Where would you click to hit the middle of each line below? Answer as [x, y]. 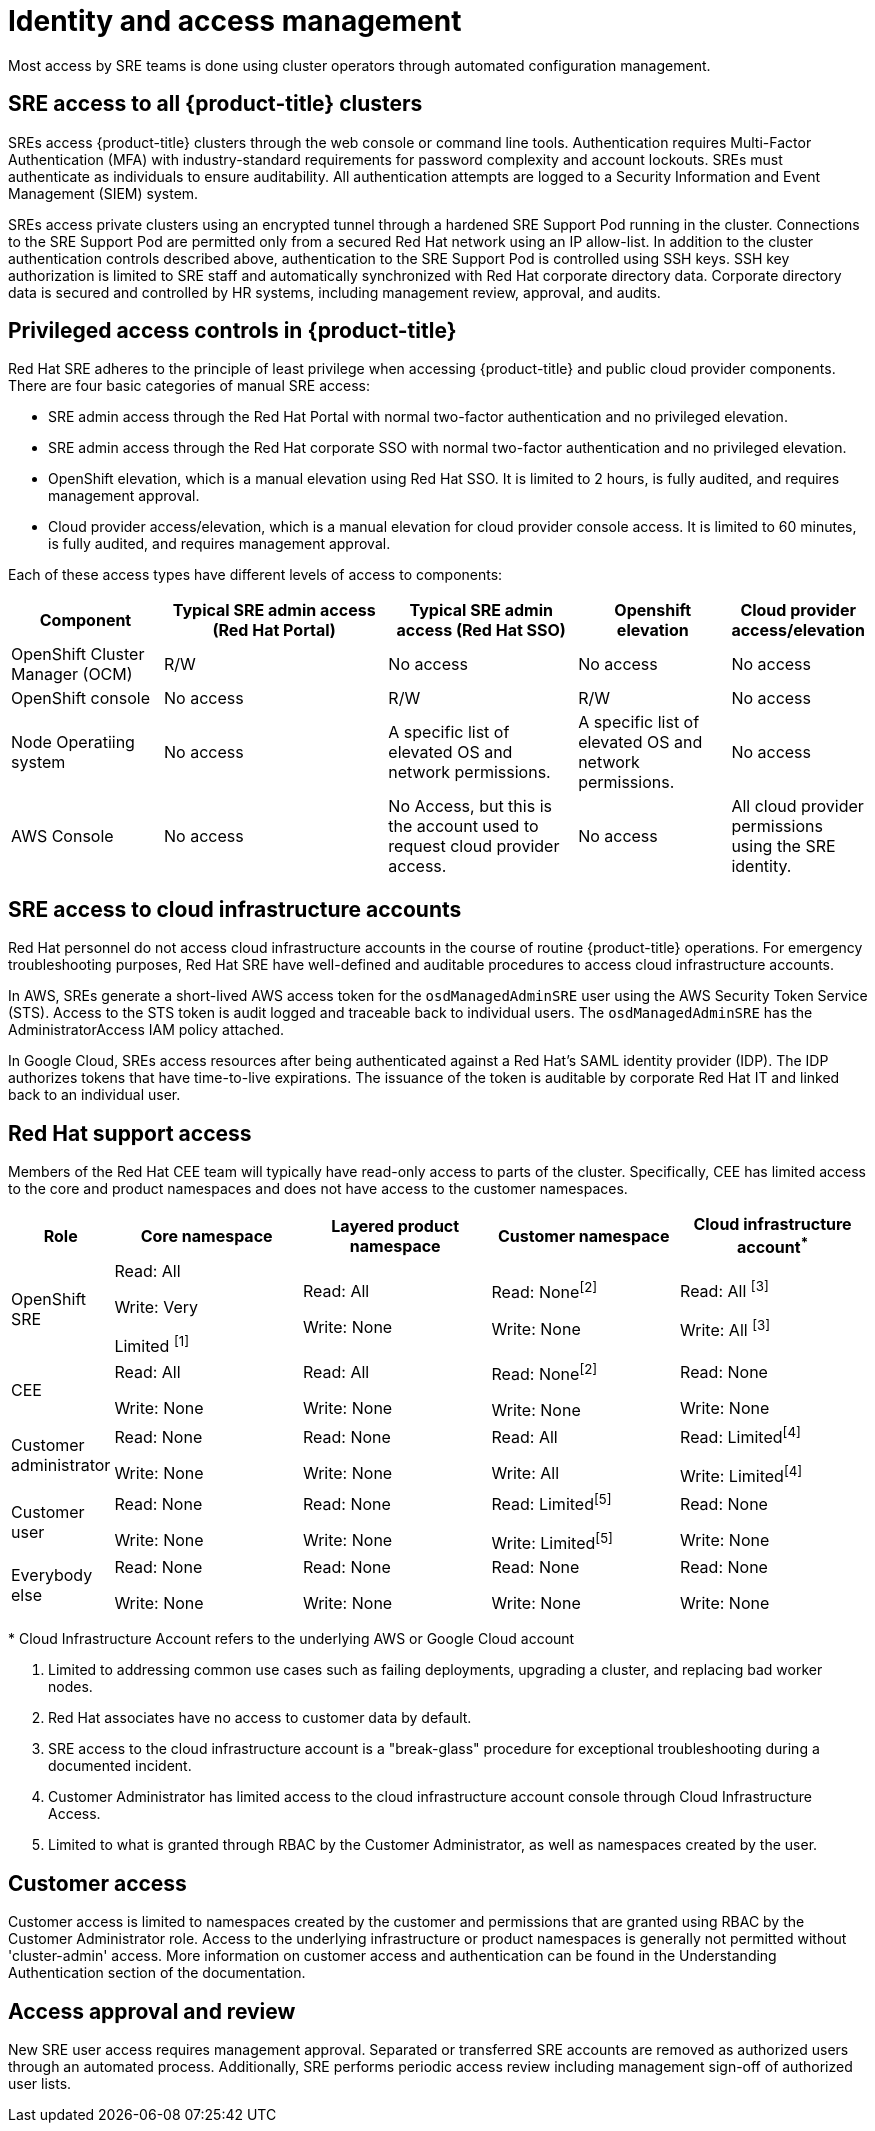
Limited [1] [152, 1345]
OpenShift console [80, 698]
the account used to [463, 826]
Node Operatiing [73, 742]
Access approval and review [152, 2011]
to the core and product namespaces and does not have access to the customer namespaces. [318, 1189]
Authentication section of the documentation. [157, 1973]
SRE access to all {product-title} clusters [215, 104]
